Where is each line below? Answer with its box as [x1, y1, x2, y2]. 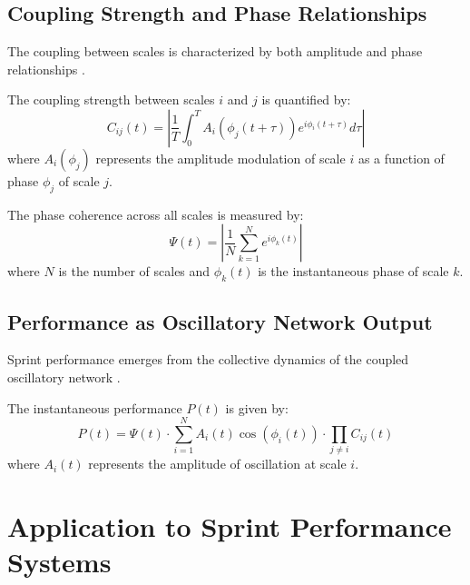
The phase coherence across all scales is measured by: [7, 204, 304, 223]
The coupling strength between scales [7, 90, 215, 109]
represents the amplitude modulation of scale [95, 148, 346, 167]
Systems [7, 543, 112, 580]
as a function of [357, 148, 445, 167]
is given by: [225, 398, 289, 417]
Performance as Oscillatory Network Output [7, 307, 433, 335]
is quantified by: [261, 90, 351, 109]
